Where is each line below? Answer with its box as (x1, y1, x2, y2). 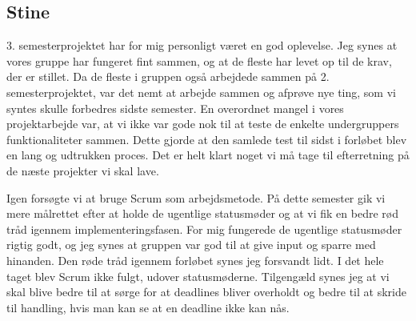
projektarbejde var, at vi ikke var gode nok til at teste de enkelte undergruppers (6, 115, 399, 132)
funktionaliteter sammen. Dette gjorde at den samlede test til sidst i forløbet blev (6, 130, 407, 147)
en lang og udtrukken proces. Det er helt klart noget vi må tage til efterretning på (6, 146, 410, 163)
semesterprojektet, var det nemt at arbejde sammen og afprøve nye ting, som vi (6, 83, 396, 100)
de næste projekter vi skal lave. (6, 162, 159, 179)
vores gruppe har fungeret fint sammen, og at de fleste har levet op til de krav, (6, 52, 392, 69)
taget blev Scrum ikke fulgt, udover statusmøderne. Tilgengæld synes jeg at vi (6, 267, 390, 284)
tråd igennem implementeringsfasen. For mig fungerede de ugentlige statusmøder (6, 220, 402, 237)
